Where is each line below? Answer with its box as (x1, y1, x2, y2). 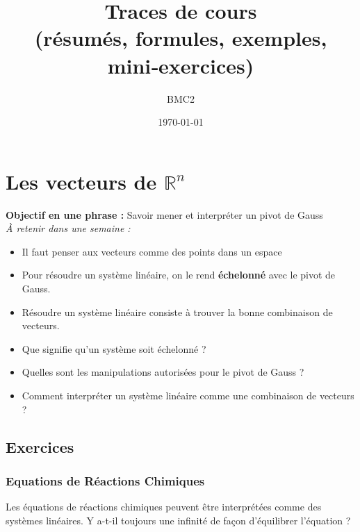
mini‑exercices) (107, 51, 254, 79)
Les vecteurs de (6, 167, 157, 195)
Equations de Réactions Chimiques (6, 472, 205, 489)
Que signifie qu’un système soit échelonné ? (22, 341, 206, 356)
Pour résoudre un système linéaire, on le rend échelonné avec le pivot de (22, 267, 336, 282)
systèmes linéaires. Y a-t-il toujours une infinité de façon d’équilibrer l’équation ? (6, 513, 351, 527)
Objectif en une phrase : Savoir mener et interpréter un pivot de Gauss (6, 207, 323, 222)
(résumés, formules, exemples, (34, 24, 327, 52)
